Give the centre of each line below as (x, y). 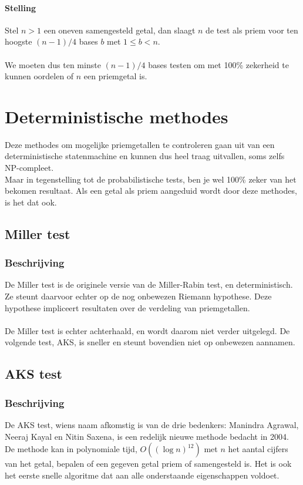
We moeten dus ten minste (53, 64)
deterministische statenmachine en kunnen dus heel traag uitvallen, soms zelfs (145, 156)
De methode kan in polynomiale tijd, (71, 449)
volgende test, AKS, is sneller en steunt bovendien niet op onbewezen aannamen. (150, 342)
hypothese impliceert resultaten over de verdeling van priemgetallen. (127, 307)
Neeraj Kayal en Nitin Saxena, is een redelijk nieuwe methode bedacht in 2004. (147, 436)
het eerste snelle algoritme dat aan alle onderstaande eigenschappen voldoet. (142, 475)
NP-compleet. (29, 168)
